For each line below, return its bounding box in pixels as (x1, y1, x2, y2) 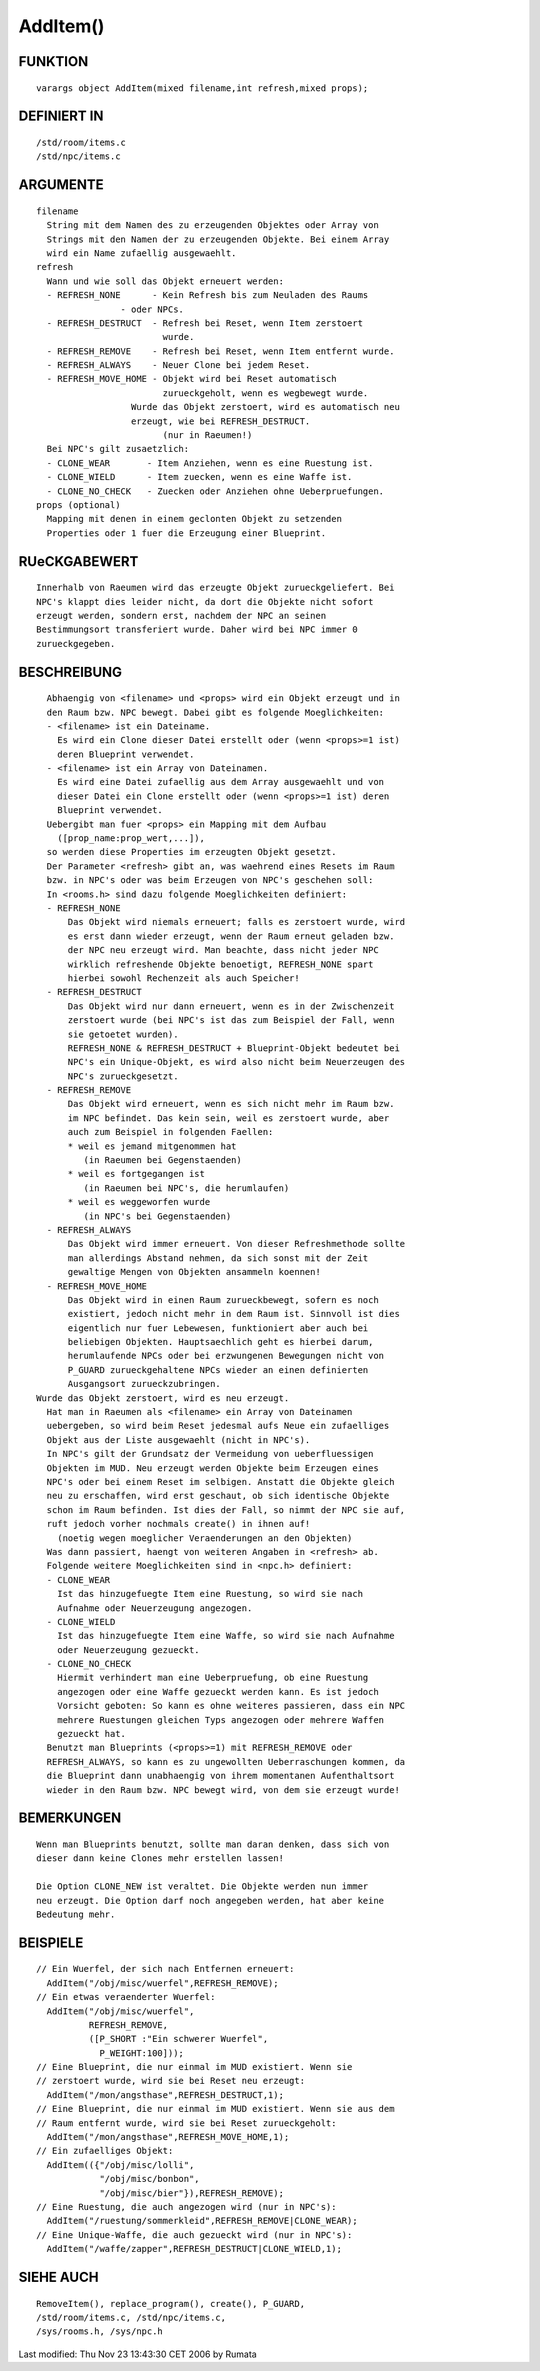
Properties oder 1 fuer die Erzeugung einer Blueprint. (46, 527, 327, 539)
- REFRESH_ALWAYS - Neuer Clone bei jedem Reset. (46, 360, 311, 371)
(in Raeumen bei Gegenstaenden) (83, 1155, 242, 1166)
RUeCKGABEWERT (18, 553, 139, 570)
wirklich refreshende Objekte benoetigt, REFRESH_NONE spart (67, 958, 374, 970)
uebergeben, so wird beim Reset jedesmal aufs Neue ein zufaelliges (46, 1420, 390, 1432)
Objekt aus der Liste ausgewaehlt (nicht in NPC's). (46, 1434, 311, 1445)
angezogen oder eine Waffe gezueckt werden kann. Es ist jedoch (56, 1686, 379, 1697)
